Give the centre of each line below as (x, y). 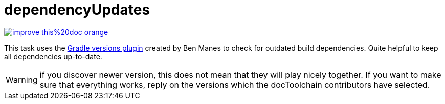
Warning (22, 79)
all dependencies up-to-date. (53, 56)
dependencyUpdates (77, 10)
